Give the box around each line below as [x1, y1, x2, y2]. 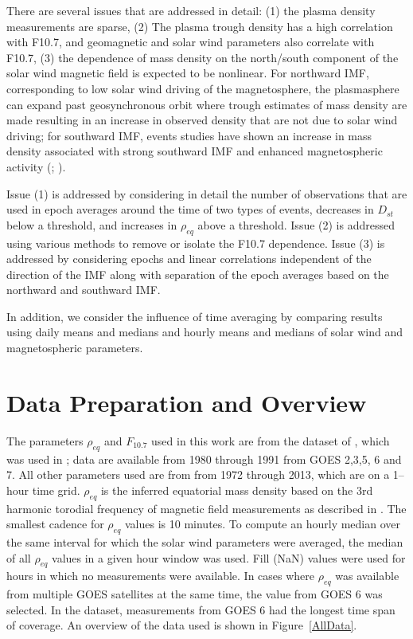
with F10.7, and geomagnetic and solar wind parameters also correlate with [6, 33, 375, 50]
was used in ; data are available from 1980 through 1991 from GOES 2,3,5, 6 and [6, 450, 402, 467]
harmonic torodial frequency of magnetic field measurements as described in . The [6, 500, 407, 516]
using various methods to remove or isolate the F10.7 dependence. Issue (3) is [6, 234, 385, 251]
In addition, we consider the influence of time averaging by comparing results [6, 308, 383, 324]
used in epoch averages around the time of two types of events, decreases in [6, 201, 374, 218]
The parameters [6, 432, 84, 449]
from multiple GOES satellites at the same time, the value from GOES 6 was [6, 586, 383, 602]
